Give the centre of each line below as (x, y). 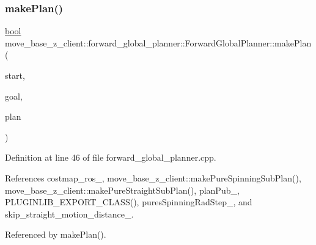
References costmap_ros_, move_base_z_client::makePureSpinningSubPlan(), (153, 177)
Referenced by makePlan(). (56, 234)
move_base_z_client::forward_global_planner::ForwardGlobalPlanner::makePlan (158, 42)
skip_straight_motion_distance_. (69, 214)
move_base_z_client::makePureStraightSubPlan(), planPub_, (122, 190)
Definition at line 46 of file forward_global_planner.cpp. (111, 157)
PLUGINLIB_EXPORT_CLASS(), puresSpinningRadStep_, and (129, 202)
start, (15, 75)
